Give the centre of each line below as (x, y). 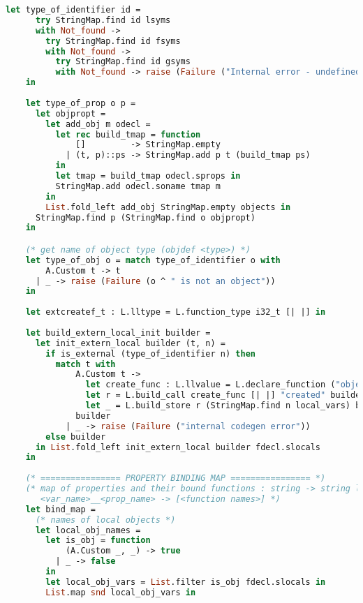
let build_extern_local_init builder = (118, 333)
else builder (76, 437)
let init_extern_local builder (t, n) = (130, 343)
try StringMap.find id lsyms (103, 20)
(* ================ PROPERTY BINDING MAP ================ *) (176, 478)
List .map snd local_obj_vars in (121, 592)
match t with (86, 364)
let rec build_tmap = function (128, 134)
